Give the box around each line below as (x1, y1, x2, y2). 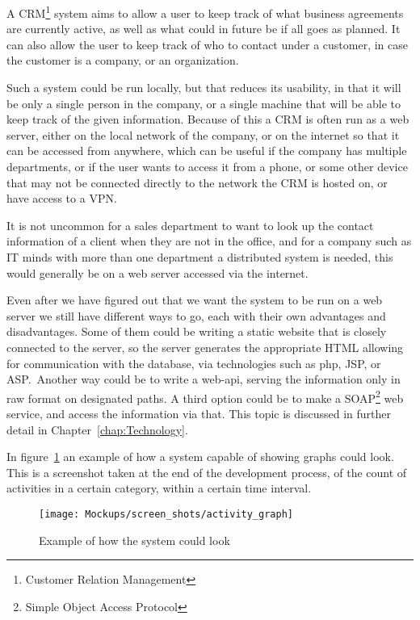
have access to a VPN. (6, 190, 117, 207)
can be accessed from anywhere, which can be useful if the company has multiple (6, 142, 407, 159)
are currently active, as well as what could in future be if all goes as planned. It (6, 20, 401, 37)
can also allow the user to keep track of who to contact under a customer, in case (6, 36, 408, 52)
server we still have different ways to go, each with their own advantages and (6, 307, 386, 324)
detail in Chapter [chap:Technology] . (6, 421, 188, 438)
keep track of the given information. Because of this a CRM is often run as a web (6, 111, 409, 128)
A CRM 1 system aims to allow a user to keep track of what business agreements (6, 2, 404, 21)
